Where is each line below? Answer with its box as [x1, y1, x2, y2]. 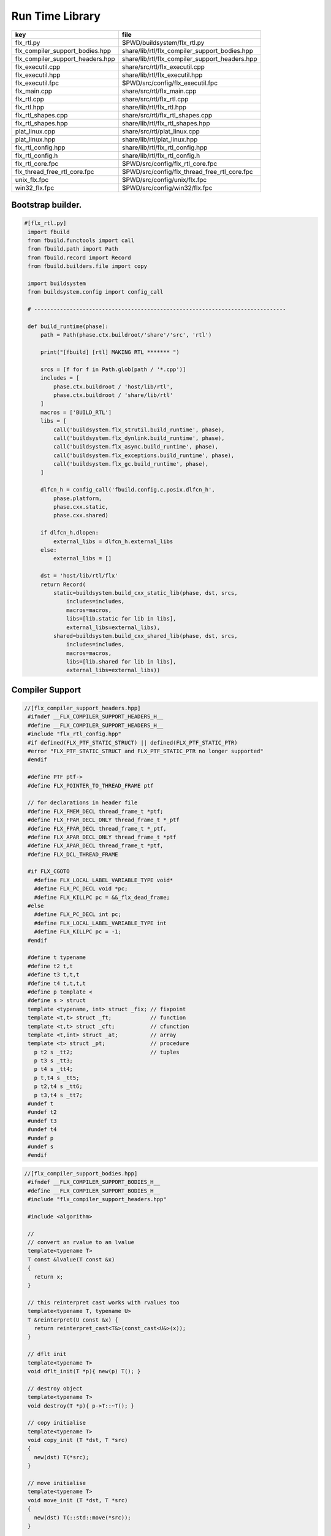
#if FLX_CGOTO [28, 868, 70, 875]
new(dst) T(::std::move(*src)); [34, 1514, 131, 1521]
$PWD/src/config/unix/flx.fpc [121, 175, 207, 184]
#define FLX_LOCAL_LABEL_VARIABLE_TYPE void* [34, 876, 173, 884]
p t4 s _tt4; [34, 1066, 74, 1073]
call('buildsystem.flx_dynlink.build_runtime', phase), [53, 434, 225, 442]
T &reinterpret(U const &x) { [28, 1316, 119, 1323]
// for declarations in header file [28, 799, 138, 806]
